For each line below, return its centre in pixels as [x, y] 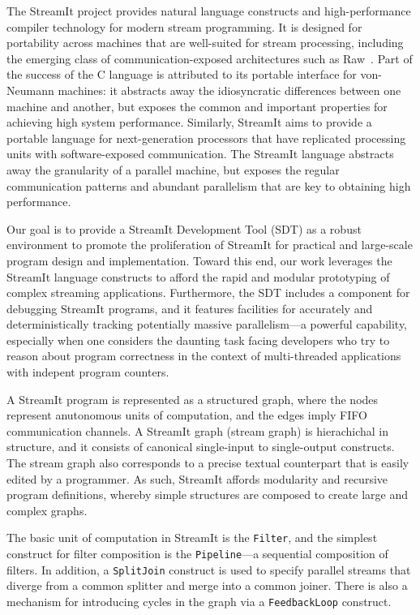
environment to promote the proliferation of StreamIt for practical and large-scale [210, 245]
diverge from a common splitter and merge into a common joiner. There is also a [207, 585]
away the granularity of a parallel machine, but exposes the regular [173, 169]
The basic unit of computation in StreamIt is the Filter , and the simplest [192, 538]
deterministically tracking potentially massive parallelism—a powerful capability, [207, 324]
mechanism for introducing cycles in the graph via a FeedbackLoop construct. [199, 601]
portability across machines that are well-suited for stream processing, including [205, 43]
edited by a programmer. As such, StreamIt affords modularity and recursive [197, 478]
